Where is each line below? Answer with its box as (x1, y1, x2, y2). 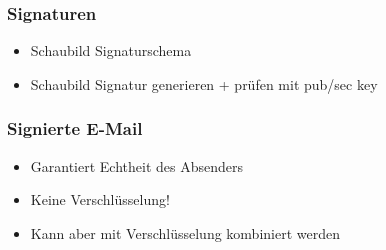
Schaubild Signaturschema (30, 40, 192, 61)
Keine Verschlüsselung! (30, 189, 170, 210)
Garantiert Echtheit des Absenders (30, 155, 243, 176)
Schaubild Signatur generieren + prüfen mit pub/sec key (30, 73, 378, 94)
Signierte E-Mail (7, 116, 143, 141)
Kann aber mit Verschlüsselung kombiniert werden (30, 222, 340, 243)
